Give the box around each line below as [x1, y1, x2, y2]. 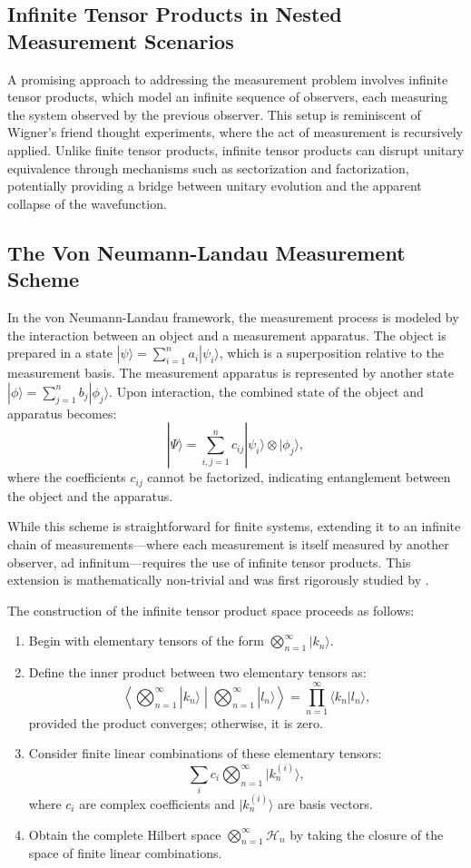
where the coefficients [7, 468, 126, 487]
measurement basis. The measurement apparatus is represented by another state [7, 363, 454, 382]
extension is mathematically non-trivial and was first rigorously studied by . [7, 570, 429, 589]
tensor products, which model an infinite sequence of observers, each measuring [7, 87, 448, 106]
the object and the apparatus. [7, 486, 173, 505]
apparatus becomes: [7, 403, 117, 422]
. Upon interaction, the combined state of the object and [109, 381, 424, 400]
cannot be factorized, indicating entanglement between [147, 468, 451, 487]
